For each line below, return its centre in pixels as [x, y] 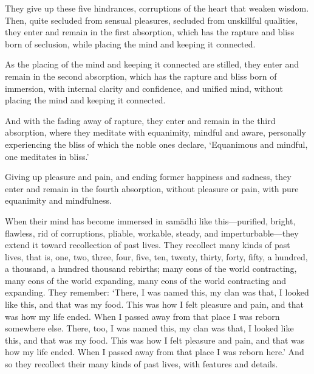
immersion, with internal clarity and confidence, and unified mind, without [144, 88]
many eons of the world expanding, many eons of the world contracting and [146, 280]
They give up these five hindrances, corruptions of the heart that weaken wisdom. [157, 8]
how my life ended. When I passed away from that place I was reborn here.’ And [155, 352]
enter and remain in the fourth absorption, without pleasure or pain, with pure [152, 188]
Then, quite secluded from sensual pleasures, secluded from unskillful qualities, [152, 20]
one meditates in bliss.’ [47, 156]
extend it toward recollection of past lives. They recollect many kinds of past [148, 245]
